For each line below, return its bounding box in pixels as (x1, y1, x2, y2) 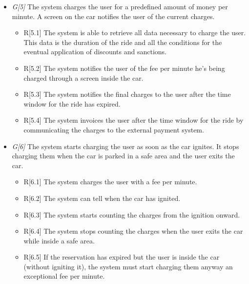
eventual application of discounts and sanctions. (23, 46, 166, 57)
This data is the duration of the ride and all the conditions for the (23, 37, 222, 47)
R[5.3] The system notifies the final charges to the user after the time (23, 89, 231, 99)
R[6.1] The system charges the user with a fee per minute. (23, 176, 197, 187)
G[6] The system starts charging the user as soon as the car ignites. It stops (12, 141, 239, 151)
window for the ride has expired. (23, 98, 121, 109)
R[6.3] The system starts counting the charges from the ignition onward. (23, 209, 240, 219)
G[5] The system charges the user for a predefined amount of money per (12, 1, 228, 11)
